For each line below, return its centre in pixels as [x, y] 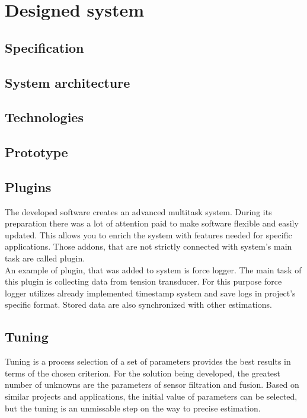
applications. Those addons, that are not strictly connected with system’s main [148, 246]
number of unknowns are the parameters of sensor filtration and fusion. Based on [152, 385]
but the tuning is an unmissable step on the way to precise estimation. [133, 408]
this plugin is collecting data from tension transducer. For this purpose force [143, 281]
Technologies [44, 117]
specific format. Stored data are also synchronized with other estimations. [138, 304]
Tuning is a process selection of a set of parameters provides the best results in [148, 361]
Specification [44, 47]
